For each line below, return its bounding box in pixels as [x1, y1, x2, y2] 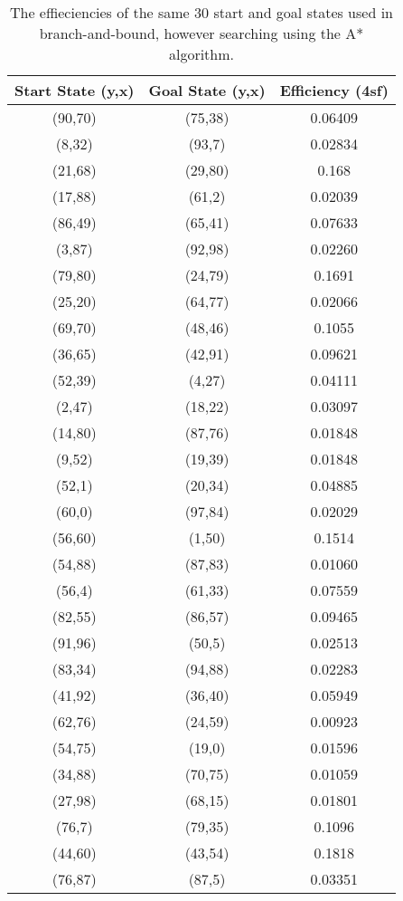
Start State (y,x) [14, 80, 135, 101]
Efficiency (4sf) [279, 80, 389, 101]
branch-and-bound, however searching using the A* [39, 23, 364, 43]
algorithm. [168, 43, 235, 64]
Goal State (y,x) [148, 80, 266, 101]
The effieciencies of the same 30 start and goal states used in [9, 2, 393, 23]
